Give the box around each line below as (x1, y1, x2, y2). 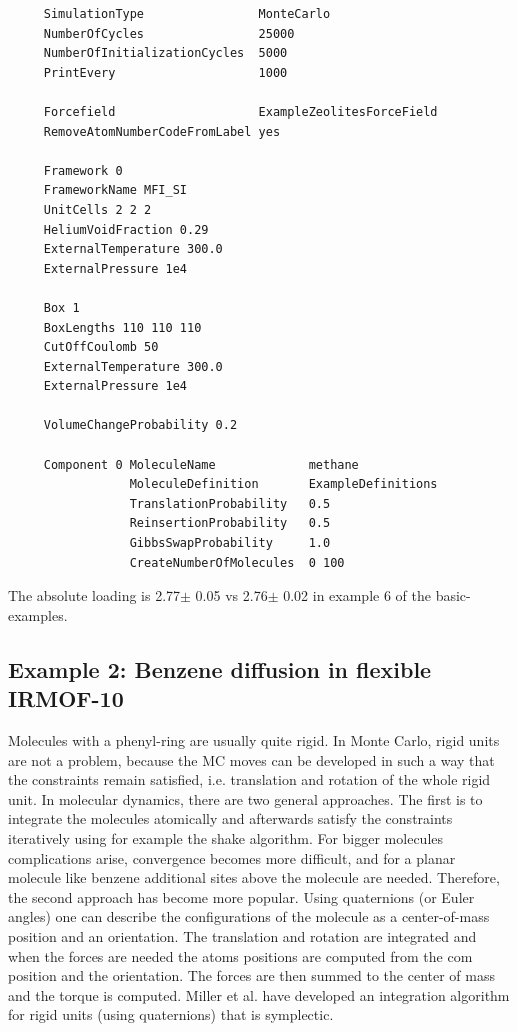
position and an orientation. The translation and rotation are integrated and (8, 925, 477, 946)
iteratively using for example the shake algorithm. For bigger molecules (8, 827, 444, 848)
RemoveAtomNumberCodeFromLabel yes (43, 124, 281, 139)
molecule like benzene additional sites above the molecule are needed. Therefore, (8, 867, 500, 888)
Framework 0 (43, 163, 123, 178)
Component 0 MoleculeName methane (43, 457, 359, 472)
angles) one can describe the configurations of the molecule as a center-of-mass (8, 906, 490, 927)
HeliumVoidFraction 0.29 (43, 222, 209, 237)
